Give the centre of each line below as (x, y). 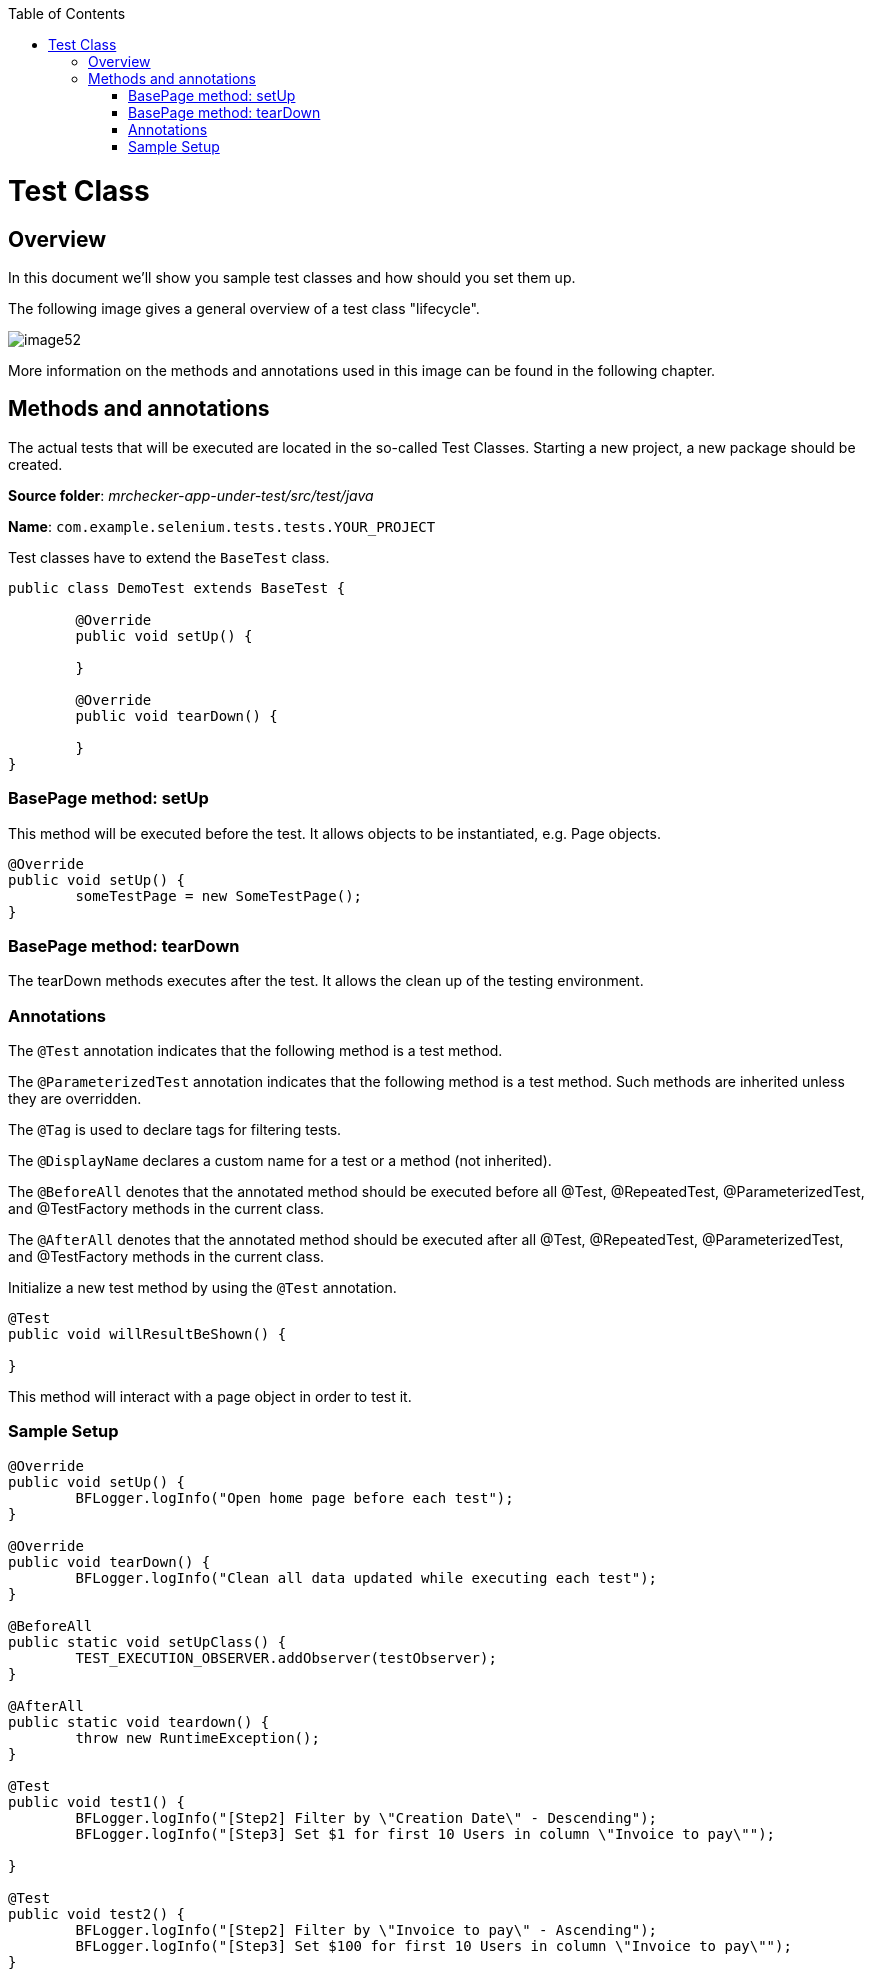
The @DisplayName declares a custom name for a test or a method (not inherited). (280, 1161)
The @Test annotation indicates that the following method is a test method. (255, 1051)
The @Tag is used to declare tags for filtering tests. (175, 1130)
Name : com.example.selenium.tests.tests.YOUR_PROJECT (222, 526)
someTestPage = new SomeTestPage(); (219, 895)
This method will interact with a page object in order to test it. (210, 1397)
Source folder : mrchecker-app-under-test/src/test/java (191, 495)
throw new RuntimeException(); (197, 1737)
